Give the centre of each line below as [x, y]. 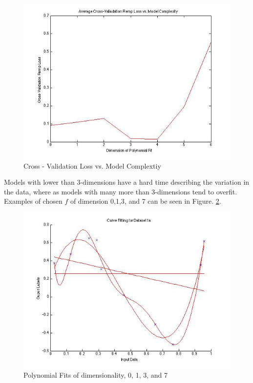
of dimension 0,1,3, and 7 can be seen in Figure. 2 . [146, 201]
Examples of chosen [33, 201]
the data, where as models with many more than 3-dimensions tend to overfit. [121, 191]
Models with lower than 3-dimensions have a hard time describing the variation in [127, 182]
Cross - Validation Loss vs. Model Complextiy [92, 165]
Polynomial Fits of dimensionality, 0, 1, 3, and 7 [95, 374]
